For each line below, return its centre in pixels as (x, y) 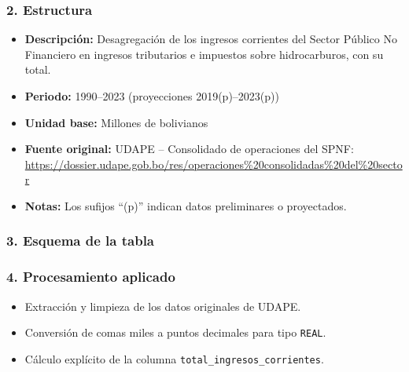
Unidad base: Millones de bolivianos (116, 122)
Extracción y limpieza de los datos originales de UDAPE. (163, 306)
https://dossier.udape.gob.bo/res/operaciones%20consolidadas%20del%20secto (214, 164)
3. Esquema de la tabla (81, 241)
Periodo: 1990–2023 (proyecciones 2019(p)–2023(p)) (152, 96)
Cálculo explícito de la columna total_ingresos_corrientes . (174, 358)
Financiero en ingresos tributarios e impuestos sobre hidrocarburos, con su (204, 54)
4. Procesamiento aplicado (91, 277)
